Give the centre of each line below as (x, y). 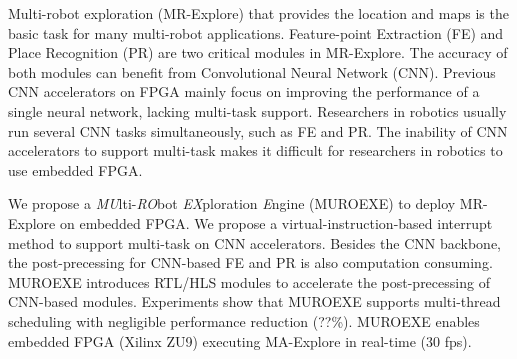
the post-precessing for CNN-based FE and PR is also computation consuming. (250, 262)
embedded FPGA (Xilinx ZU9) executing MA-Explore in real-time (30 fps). (240, 340)
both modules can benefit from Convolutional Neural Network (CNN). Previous (252, 71)
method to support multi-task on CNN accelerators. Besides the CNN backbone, (254, 242)
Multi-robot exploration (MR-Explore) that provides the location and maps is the (258, 13)
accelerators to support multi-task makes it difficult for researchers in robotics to (255, 150)
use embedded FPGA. (75, 169)
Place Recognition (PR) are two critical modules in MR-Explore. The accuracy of (258, 52)
